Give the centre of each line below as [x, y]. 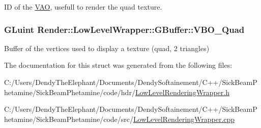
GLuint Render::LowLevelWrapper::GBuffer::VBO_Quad [124, 29]
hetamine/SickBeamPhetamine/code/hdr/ [70, 92]
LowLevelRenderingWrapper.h [182, 92]
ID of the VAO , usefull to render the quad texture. [83, 7]
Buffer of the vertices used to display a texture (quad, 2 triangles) [107, 48]
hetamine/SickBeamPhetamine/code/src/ [69, 119]
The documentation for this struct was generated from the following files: [118, 65]
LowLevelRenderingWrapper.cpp [184, 119]
